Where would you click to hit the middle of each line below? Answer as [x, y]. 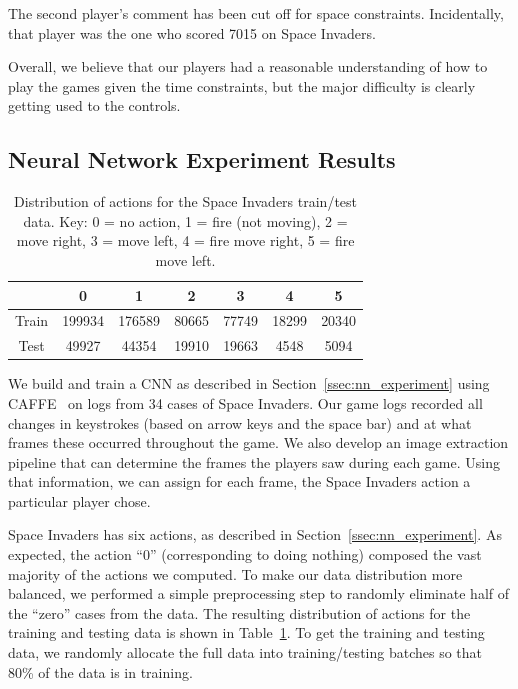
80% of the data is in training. [100, 671]
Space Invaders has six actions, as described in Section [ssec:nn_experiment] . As [255, 534]
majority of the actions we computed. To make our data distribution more [235, 573]
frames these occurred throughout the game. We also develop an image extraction [258, 442]
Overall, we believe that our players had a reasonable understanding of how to [248, 66]
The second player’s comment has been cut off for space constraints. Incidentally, [256, 13]
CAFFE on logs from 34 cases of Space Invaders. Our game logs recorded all [245, 402]
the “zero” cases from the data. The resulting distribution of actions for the [239, 612]
